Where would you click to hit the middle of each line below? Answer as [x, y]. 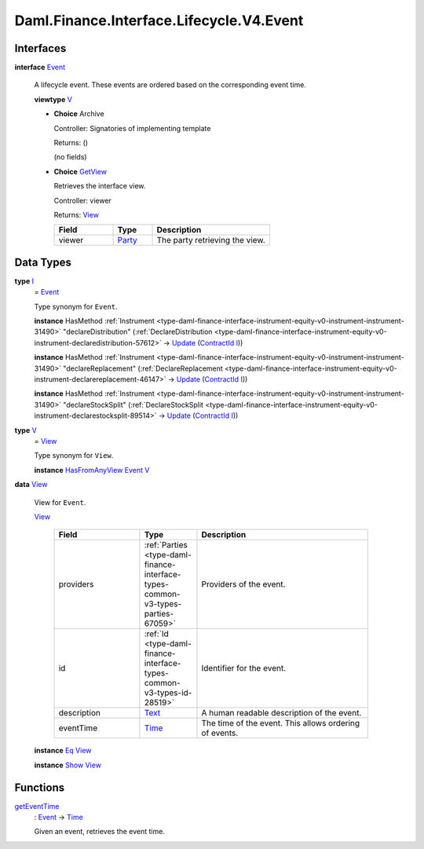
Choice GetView [80, 171]
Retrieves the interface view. [100, 186]
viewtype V [53, 99]
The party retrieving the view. [211, 240]
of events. [220, 733]
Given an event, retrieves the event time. [99, 832]
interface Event [40, 68]
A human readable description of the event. [281, 713]
